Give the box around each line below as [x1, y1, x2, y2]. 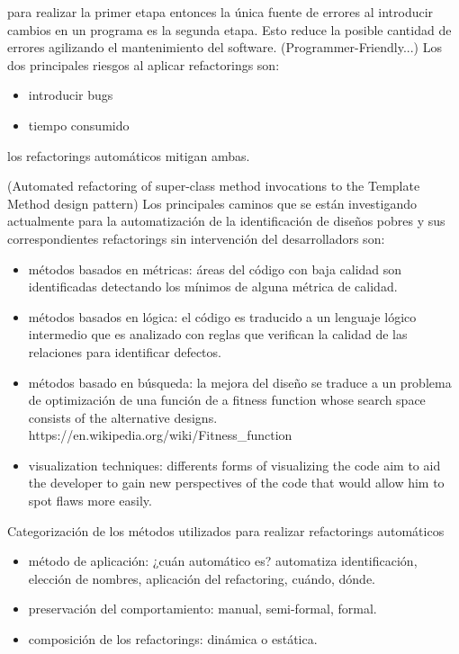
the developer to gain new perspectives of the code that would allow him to [28, 473, 445, 492]
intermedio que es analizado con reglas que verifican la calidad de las [28, 325, 408, 344]
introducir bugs [28, 85, 113, 104]
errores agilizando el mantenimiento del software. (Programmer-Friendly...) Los [7, 38, 442, 57]
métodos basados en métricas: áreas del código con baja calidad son [28, 259, 402, 278]
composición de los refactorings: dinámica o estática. [28, 630, 318, 649]
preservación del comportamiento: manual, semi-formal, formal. [28, 599, 377, 618]
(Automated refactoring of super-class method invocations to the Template [7, 176, 420, 195]
